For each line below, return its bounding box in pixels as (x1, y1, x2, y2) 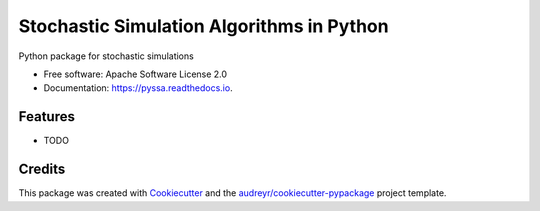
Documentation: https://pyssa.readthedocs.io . (43, 82, 234, 94)
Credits (18, 161, 66, 178)
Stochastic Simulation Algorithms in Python (18, 15, 389, 37)
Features (18, 108, 75, 125)
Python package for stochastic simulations (18, 50, 194, 62)
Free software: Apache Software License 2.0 (43, 68, 228, 80)
